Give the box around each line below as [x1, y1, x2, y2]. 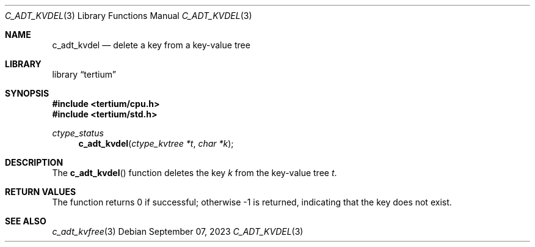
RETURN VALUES [5, 186, 76, 197]
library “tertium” [52, 69, 116, 79]
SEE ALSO [5, 216, 46, 226]
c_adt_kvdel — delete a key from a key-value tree [52, 40, 250, 50]
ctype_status [52, 128, 104, 138]
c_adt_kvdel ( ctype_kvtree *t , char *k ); [78, 138, 234, 149]
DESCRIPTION [5, 157, 64, 168]
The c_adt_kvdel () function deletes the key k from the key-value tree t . [52, 168, 337, 178]
